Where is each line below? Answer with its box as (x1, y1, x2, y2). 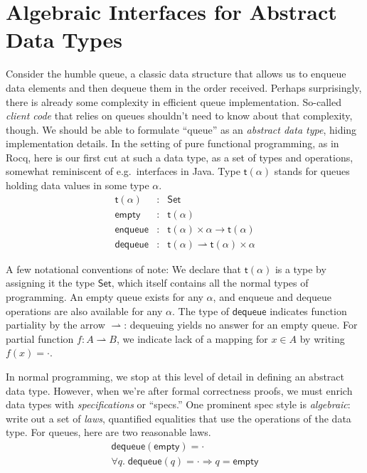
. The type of (172, 303, 230, 318)
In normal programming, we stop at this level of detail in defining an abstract (6, 368, 345, 383)
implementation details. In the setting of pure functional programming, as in (6, 136, 339, 151)
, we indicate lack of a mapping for (117, 331, 268, 346)
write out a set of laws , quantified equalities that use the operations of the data (6, 410, 351, 425)
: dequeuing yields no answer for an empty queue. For (124, 317, 358, 332)
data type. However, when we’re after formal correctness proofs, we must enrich (6, 383, 353, 398)
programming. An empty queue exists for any (6, 289, 203, 304)
